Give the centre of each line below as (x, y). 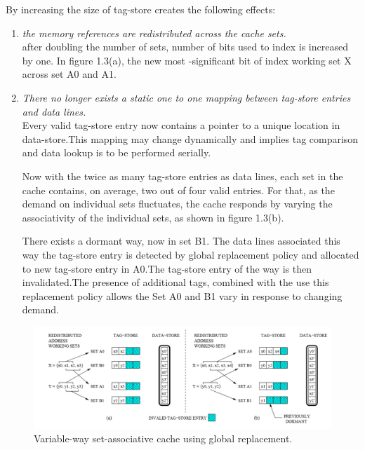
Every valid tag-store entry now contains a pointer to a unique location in (181, 125)
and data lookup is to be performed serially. (117, 152)
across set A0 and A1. (69, 74)
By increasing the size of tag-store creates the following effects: (141, 9)
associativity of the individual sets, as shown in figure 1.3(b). (153, 217)
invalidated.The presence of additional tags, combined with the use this (175, 282)
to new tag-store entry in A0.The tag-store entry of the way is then (167, 268)
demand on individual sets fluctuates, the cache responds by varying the (177, 204)
